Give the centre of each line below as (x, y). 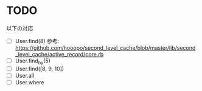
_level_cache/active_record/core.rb (59, 54)
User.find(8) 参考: (37, 41)
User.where (30, 82)
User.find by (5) (33, 61)
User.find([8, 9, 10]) (40, 69)
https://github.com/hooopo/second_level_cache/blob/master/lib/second (105, 48)
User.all (25, 75)
